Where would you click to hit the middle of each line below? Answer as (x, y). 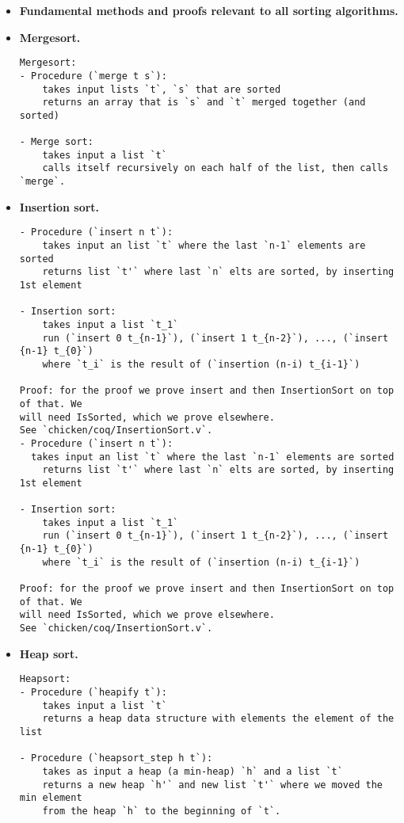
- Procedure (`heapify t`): (93, 692)
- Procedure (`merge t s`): (93, 76)
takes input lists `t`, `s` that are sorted (162, 89)
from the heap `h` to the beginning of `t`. (162, 811)
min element (51, 798)
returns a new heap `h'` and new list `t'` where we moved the (212, 785)
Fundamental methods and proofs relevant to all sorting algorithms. (209, 10)
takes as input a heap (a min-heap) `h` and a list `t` (192, 771)
